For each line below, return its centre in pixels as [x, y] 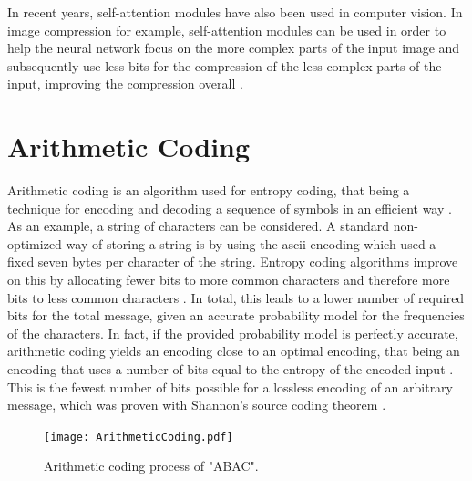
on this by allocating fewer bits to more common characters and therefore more [229, 280]
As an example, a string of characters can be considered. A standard [199, 226]
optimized [35, 243]
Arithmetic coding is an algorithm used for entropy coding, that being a [209, 190]
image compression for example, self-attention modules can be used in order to [227, 30]
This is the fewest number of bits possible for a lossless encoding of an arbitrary [231, 387]
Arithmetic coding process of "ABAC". [151, 466]
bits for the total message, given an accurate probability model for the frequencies [236, 315]
